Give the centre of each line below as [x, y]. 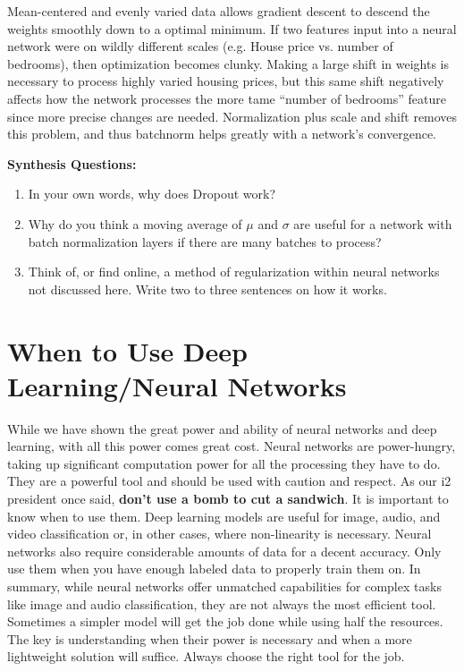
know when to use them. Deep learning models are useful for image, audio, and [224, 516]
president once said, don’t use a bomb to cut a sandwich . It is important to [228, 498]
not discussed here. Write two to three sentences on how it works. [207, 289]
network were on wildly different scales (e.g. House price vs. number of [200, 46]
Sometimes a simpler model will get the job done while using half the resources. [225, 621]
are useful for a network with [373, 223]
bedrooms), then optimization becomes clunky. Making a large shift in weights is [228, 63]
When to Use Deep [127, 350]
